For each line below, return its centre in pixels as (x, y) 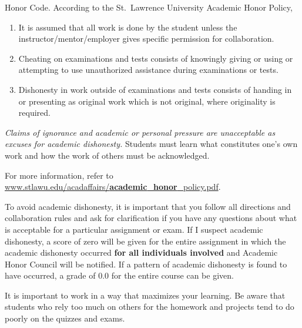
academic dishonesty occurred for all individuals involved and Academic (141, 252)
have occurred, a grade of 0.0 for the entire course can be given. (119, 275)
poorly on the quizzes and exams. (65, 318)
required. (34, 113)
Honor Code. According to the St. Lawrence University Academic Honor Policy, (149, 7)
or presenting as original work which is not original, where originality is (147, 101)
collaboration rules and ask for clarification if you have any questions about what (151, 218)
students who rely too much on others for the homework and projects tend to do (150, 307)
